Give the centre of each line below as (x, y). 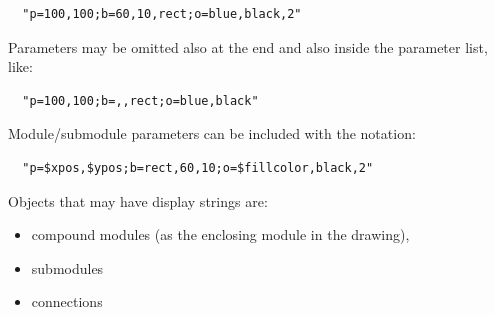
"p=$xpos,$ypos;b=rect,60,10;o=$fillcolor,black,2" (198, 167)
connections (67, 301)
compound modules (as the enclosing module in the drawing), (220, 234)
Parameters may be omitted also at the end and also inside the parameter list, (248, 46)
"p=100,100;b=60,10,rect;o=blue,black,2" (162, 14)
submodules (67, 267)
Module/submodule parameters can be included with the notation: (212, 133)
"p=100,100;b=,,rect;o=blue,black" (140, 100)
